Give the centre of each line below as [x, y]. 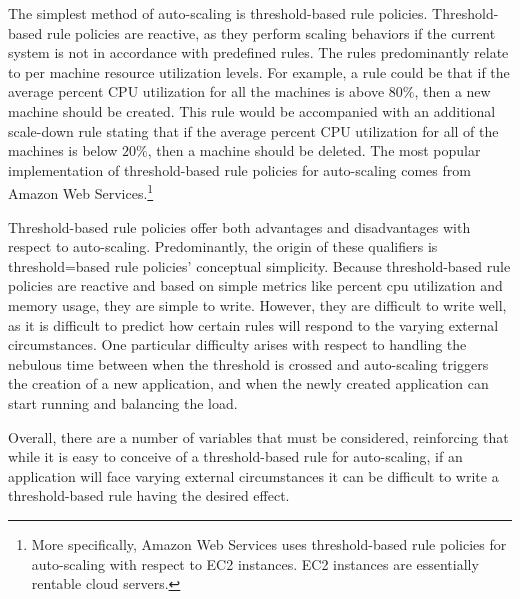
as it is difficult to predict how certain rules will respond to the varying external [253, 324]
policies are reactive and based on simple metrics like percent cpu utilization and [255, 285]
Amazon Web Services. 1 [81, 191]
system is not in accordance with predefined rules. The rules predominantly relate [258, 52]
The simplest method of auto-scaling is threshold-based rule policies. [218, 13]
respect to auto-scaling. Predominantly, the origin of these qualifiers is [223, 246]
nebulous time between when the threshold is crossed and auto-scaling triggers [248, 363]
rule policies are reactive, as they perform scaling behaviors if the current [271, 32]
